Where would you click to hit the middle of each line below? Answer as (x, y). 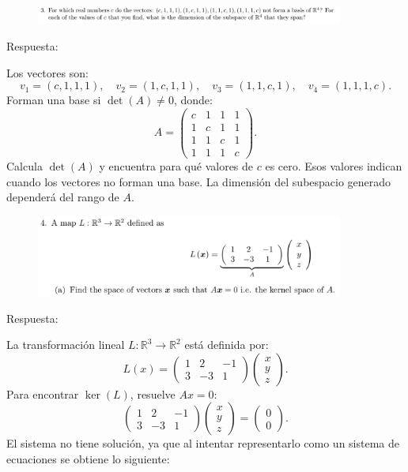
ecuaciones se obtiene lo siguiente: (88, 459)
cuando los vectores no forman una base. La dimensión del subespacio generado (199, 181)
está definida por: (227, 345)
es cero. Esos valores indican (334, 165)
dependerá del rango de (63, 197)
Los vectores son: (47, 72)
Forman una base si (54, 100)
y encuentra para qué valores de (176, 165)
